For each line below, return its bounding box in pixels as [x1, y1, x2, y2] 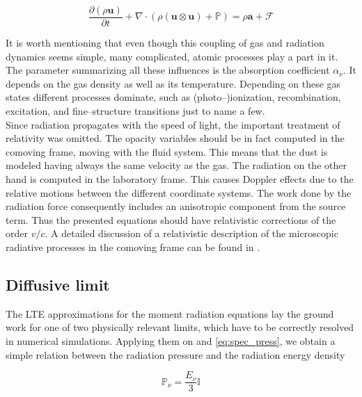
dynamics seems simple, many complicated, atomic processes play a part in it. [6, 49, 338, 63]
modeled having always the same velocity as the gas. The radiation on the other [6, 158, 347, 172]
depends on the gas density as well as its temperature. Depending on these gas [6, 76, 341, 90]
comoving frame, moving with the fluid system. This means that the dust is [6, 144, 328, 159]
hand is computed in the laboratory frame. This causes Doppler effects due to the [6, 172, 354, 186]
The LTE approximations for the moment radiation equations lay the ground [6, 306, 334, 321]
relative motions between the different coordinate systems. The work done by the [6, 185, 352, 200]
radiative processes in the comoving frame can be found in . [6, 239, 260, 254]
